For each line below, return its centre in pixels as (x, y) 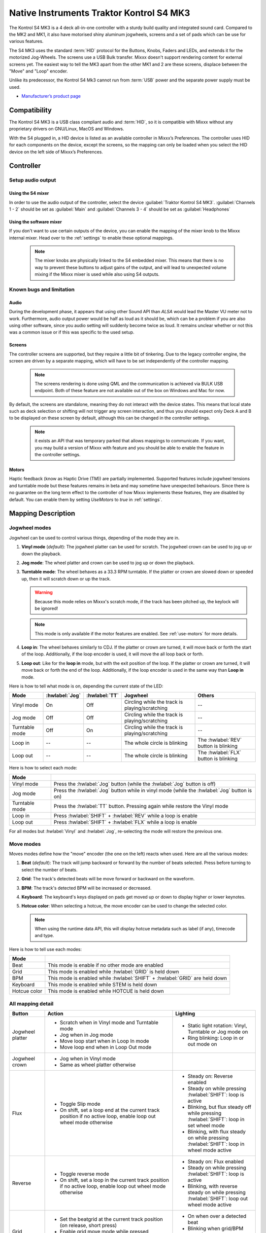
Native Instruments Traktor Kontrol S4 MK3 (100, 13)
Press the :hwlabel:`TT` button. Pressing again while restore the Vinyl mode (141, 806)
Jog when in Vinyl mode (88, 1058)
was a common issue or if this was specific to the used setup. (72, 332)
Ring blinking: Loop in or (216, 1038)
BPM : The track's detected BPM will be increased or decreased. (86, 888)
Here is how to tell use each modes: (46, 949)
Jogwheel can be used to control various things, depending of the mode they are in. (94, 538)
